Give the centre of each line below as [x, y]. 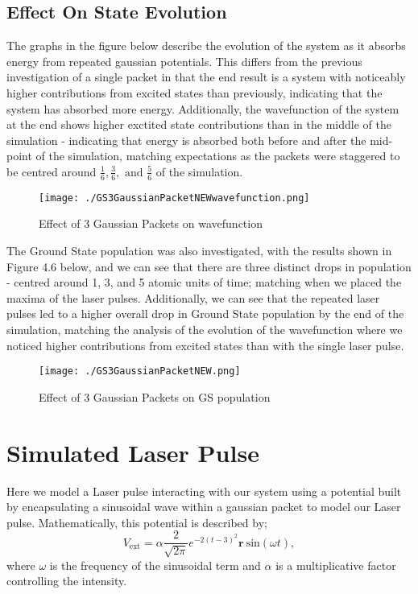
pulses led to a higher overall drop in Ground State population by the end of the [205, 313]
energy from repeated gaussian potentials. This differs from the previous [184, 61]
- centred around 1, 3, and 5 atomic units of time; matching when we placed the [204, 282]
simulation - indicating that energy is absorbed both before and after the [186, 140]
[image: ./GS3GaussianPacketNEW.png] [140, 371]
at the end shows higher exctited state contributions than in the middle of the [199, 124]
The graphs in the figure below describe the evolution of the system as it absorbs [206, 45]
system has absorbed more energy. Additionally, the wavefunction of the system [203, 108]
